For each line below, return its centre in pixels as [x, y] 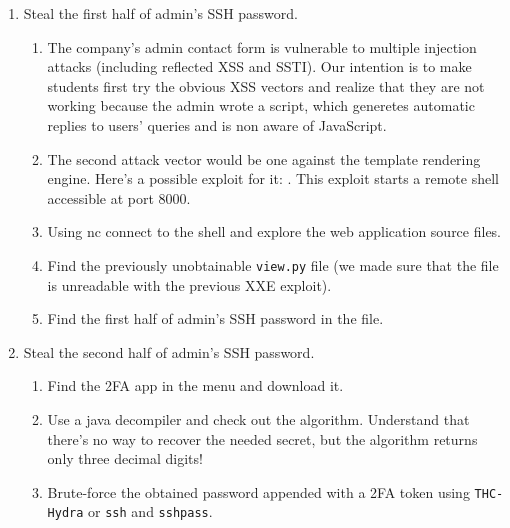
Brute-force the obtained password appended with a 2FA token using [258, 491]
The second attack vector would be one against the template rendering [264, 158]
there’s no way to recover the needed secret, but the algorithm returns [262, 438]
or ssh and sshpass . [150, 511]
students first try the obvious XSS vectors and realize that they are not [266, 85]
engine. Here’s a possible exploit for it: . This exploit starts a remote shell [273, 178]
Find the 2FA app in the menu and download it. [195, 385]
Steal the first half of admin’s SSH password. [160, 13]
